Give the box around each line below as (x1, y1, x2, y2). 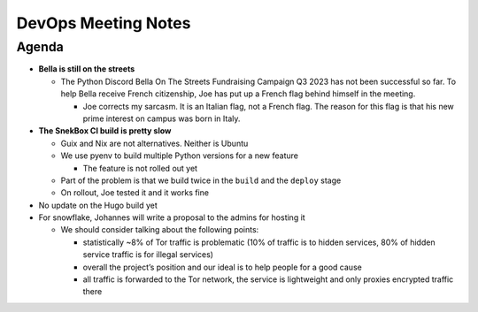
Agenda (16, 39, 64, 55)
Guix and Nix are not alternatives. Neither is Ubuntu (60, 138, 249, 148)
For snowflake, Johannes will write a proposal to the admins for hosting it (38, 212, 305, 223)
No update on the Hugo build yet (38, 200, 158, 210)
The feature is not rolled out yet (82, 163, 198, 173)
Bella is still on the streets (38, 64, 135, 74)
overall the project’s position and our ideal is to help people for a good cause (82, 262, 362, 272)
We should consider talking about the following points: (60, 224, 259, 235)
